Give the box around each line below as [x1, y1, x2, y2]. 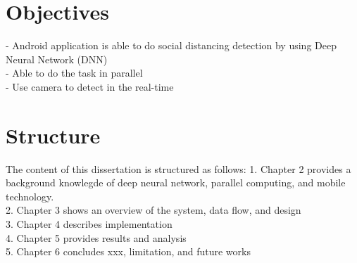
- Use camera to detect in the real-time [6, 79, 174, 94]
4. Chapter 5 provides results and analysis [6, 230, 187, 245]
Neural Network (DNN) [6, 51, 108, 66]
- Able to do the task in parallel [6, 65, 143, 80]
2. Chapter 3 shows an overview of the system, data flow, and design [6, 203, 301, 217]
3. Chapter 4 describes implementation [6, 217, 173, 231]
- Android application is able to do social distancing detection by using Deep [6, 38, 337, 53]
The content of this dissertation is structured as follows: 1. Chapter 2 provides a [6, 161, 351, 176]
